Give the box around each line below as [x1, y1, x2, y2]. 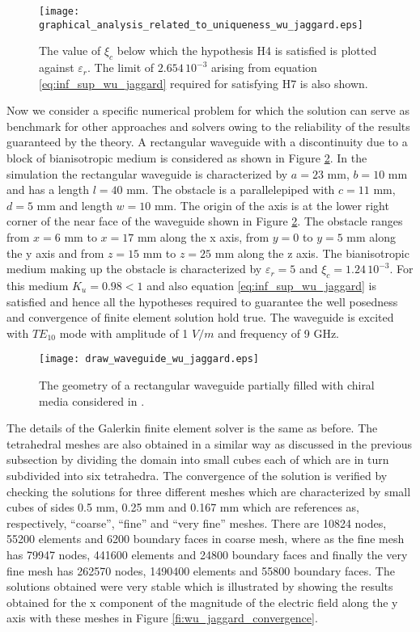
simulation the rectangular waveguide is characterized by [6, 165, 288, 182]
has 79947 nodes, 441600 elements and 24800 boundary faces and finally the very [6, 546, 408, 562]
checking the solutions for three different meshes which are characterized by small [6, 482, 411, 499]
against [39, 59, 74, 76]
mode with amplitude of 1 [59, 324, 189, 341]
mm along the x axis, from [137, 229, 269, 246]
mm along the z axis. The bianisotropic [214, 244, 409, 261]
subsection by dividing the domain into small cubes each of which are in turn [6, 451, 389, 468]
